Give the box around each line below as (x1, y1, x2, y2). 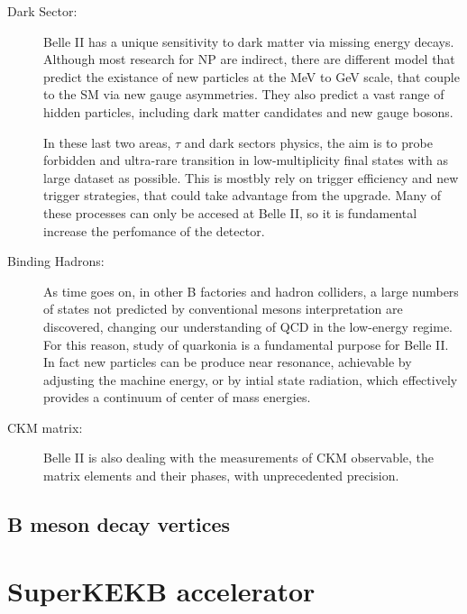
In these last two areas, (43, 133, 171, 151)
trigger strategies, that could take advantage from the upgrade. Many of (43, 186, 441, 205)
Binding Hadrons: (7, 252, 105, 270)
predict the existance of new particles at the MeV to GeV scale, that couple (43, 67, 460, 86)
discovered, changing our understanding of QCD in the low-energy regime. (43, 316, 453, 335)
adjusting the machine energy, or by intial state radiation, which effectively (43, 370, 458, 389)
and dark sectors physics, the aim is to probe (184, 133, 433, 151)
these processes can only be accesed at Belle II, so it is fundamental (43, 203, 417, 222)
